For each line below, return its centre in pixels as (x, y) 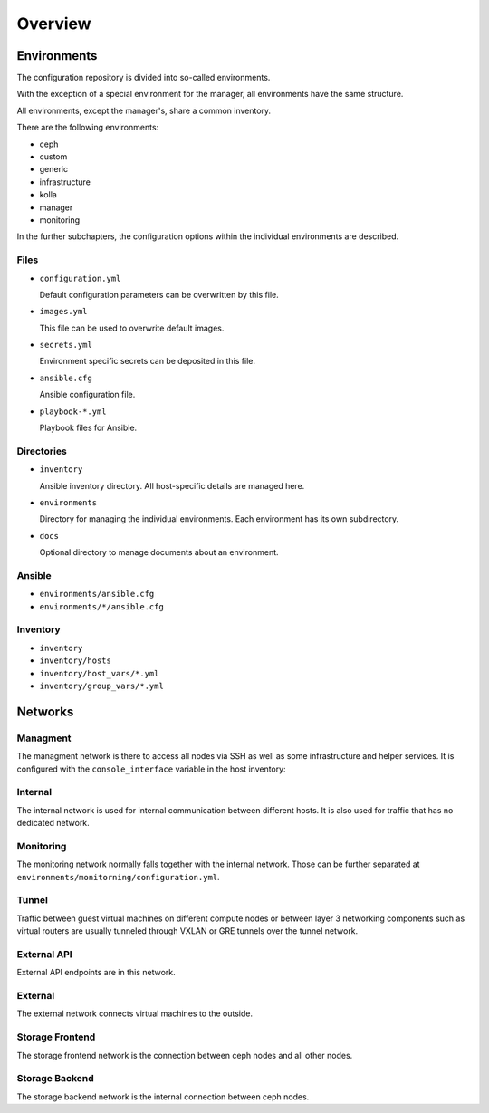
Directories (42, 451)
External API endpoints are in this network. (96, 973)
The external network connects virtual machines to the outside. (135, 1013)
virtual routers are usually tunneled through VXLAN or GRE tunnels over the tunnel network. (187, 931)
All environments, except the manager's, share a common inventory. (144, 110)
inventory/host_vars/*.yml (99, 673)
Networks (45, 711)
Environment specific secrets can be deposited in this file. (148, 361)
